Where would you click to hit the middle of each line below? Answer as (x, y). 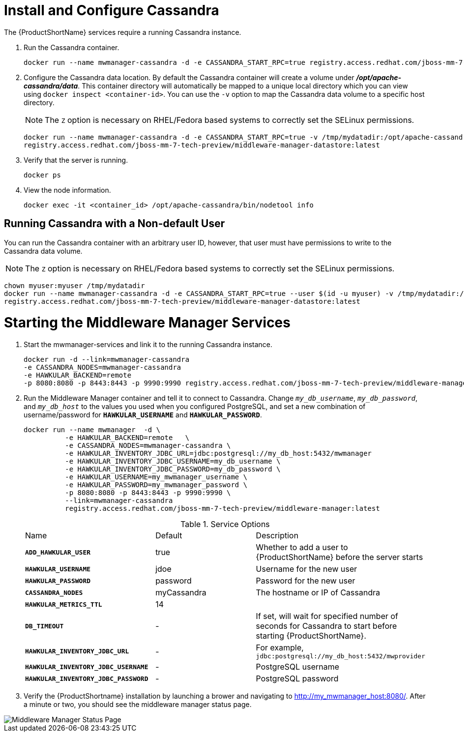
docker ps (42, 175)
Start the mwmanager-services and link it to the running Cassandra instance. (148, 345)
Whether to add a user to (302, 547)
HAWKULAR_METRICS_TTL (64, 604)
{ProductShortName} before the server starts (339, 557)
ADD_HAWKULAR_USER (58, 552)
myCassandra (181, 593)
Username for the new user (306, 569)
